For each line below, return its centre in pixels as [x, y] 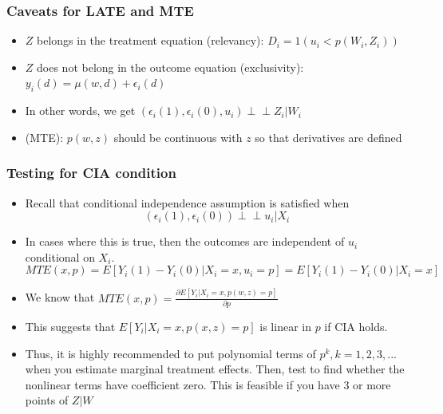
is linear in [285, 327]
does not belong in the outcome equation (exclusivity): [170, 67]
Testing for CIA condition [91, 173]
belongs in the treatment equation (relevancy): [150, 40]
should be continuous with [178, 137]
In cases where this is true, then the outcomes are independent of [185, 241]
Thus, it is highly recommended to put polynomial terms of [170, 353]
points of [47, 400]
